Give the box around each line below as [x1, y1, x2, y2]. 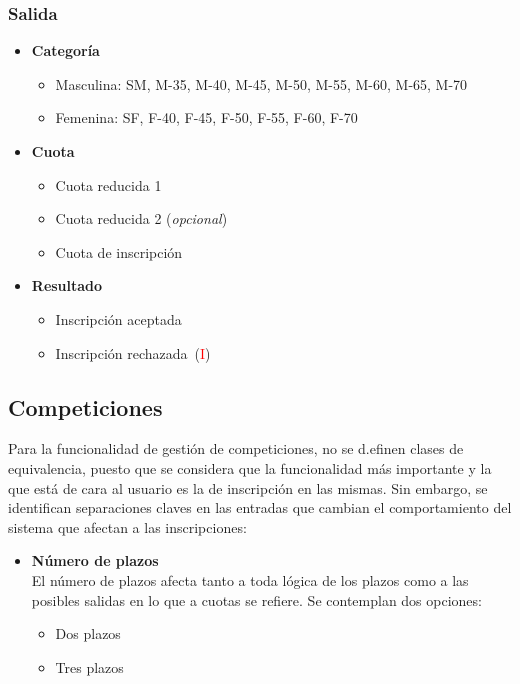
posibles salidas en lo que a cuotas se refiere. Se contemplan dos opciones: [31, 589, 482, 610]
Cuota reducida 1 [55, 174, 162, 195]
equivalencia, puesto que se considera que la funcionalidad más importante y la [8, 457, 492, 478]
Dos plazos [55, 623, 121, 644]
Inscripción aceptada [55, 308, 182, 329]
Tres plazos [55, 656, 124, 677]
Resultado [31, 275, 103, 296]
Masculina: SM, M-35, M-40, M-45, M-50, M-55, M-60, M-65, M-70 [55, 73, 468, 94]
